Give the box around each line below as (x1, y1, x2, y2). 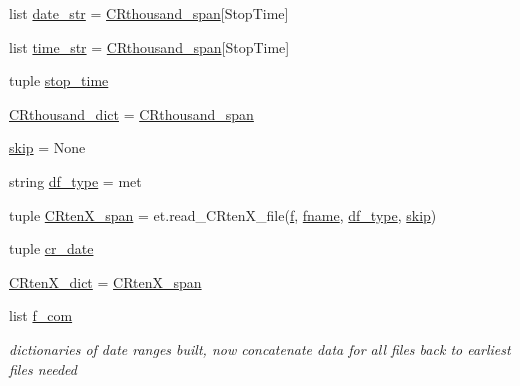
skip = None (9, 137, 86, 158)
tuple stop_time (9, 70, 109, 91)
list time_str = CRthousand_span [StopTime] (9, 36, 290, 57)
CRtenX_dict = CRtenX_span (9, 271, 202, 292)
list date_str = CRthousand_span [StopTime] (9, 3, 289, 23)
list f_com (9, 305, 73, 326)
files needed (9, 358, 77, 379)
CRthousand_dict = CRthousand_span (9, 103, 254, 124)
